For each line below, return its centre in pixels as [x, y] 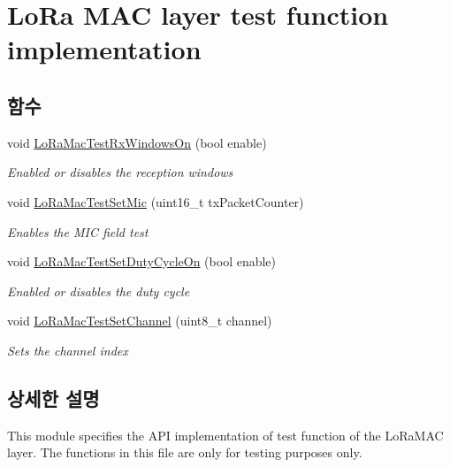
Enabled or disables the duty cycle [99, 291]
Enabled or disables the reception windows [120, 172]
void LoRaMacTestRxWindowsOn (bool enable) [137, 142]
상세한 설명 [53, 398]
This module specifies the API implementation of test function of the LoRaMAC [225, 435]
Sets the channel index [68, 350]
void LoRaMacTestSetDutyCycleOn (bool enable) [142, 261]
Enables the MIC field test [78, 231]
